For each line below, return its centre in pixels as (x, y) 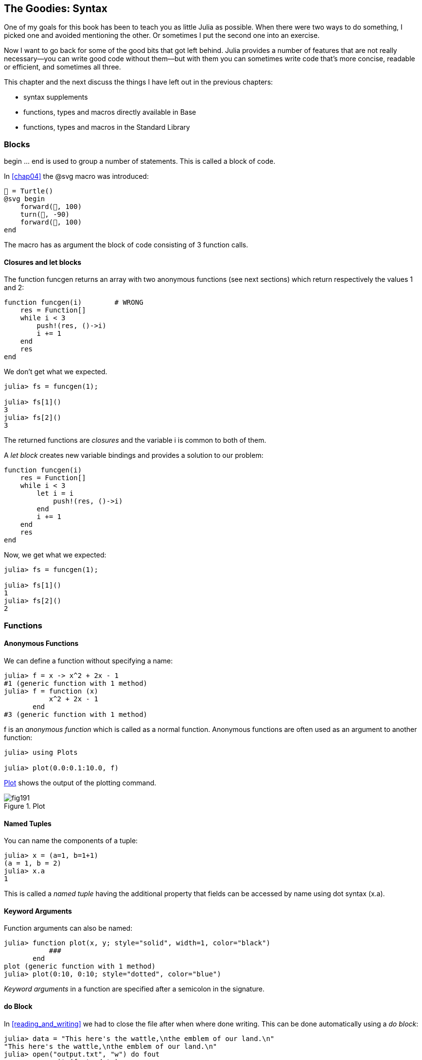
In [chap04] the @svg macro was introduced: (76, 176)
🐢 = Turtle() (29, 191)
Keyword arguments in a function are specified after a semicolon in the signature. (134, 989)
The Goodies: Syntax (56, 9)
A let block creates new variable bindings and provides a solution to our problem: (134, 455)
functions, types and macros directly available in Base (110, 112)
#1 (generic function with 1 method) (76, 683)
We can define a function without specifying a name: (88, 660)
